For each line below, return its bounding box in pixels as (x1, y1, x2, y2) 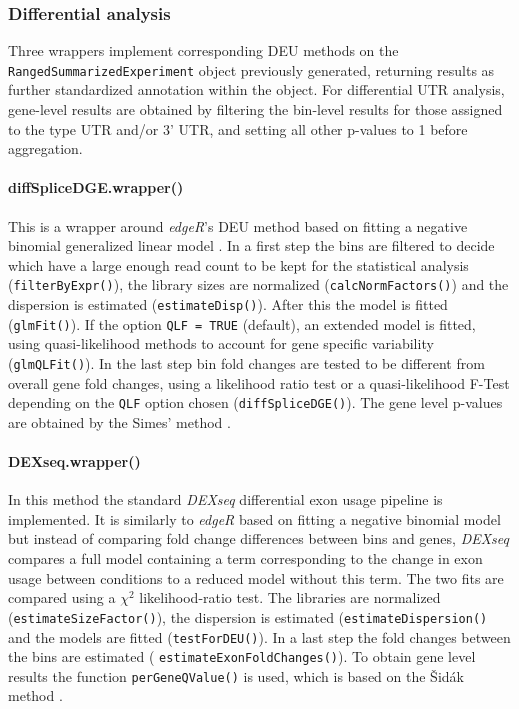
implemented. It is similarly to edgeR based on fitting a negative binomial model (8, 508, 501, 529)
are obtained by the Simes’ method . (8, 411, 231, 432)
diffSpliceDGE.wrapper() (8, 177, 184, 198)
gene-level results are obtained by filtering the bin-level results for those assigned (8, 99, 503, 120)
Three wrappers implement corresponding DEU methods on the (8, 40, 399, 61)
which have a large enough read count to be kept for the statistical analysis (8, 254, 469, 275)
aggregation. (8, 138, 83, 159)
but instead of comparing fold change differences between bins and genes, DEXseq (8, 528, 510, 549)
